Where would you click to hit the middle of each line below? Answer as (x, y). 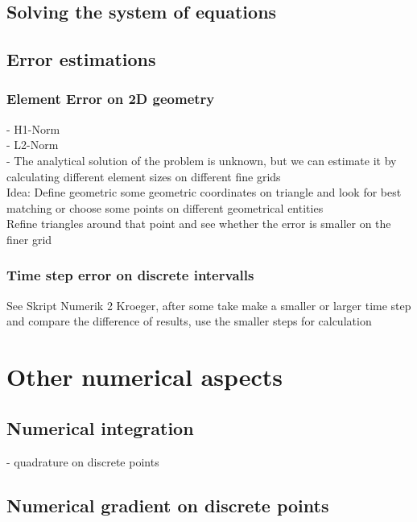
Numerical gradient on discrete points (168, 505)
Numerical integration (100, 427)
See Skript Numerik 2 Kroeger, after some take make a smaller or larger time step (209, 305)
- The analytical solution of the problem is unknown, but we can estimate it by (202, 160)
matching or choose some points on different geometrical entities (165, 207)
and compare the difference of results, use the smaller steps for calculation (189, 321)
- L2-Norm (33, 145)
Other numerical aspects (145, 377)
